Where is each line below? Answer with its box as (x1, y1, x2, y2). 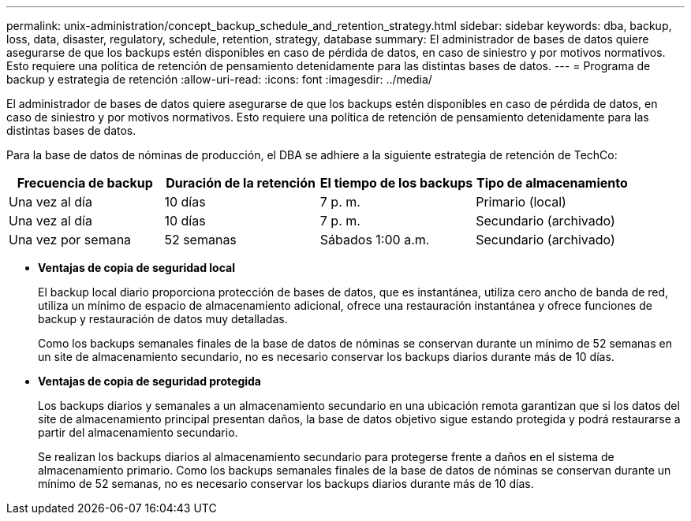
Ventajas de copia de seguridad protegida (38, 374, 261, 388)
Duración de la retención (166, 175, 316, 191)
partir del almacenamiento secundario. (38, 426, 238, 439)
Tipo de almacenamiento (476, 175, 628, 191)
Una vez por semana (9, 232, 132, 247)
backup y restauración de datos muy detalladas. (38, 312, 288, 326)
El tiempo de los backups (319, 175, 473, 191)
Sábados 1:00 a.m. (319, 232, 430, 247)
